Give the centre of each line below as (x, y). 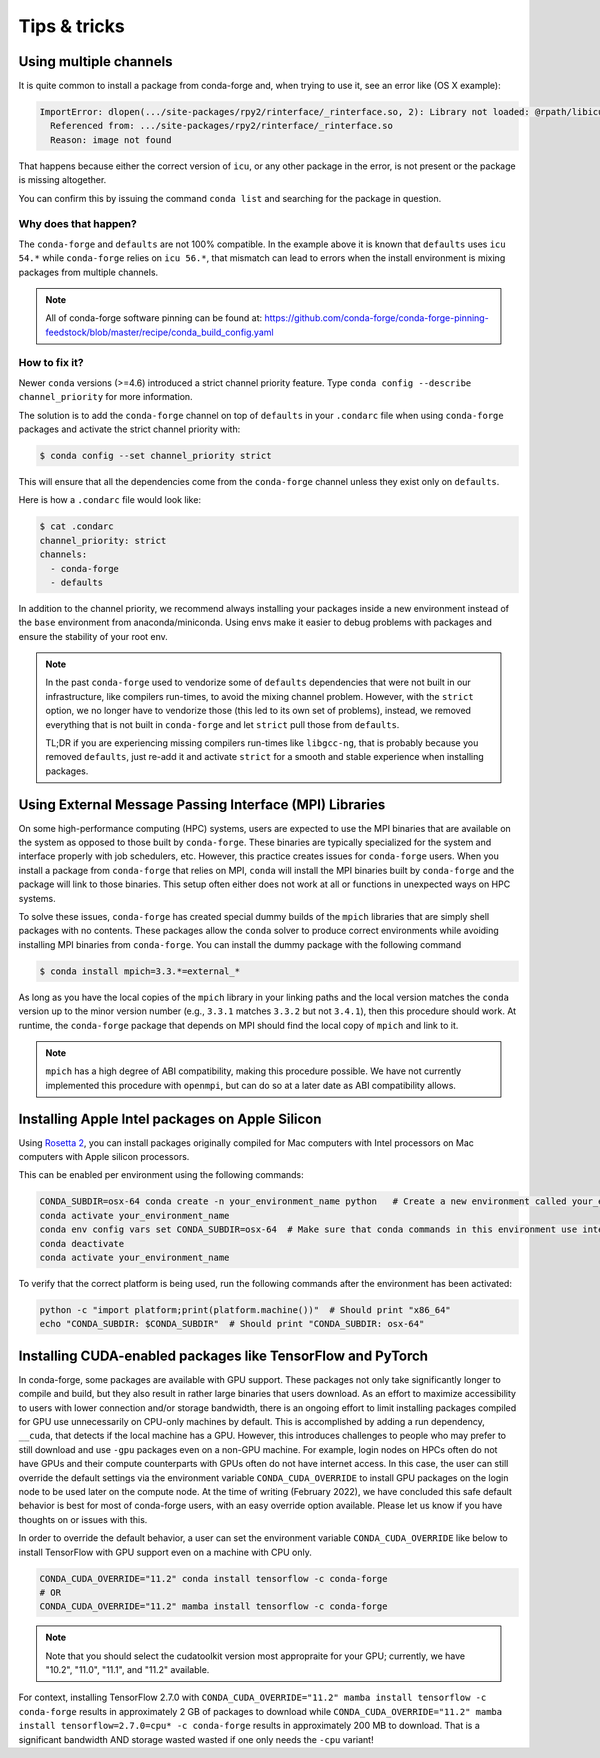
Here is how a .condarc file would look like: (110, 500)
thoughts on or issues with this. (83, 1519)
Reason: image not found (111, 139)
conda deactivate (82, 1243)
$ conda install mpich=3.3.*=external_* (139, 971)
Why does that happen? (77, 224)
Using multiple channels (95, 61)
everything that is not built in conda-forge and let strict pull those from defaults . (222, 724)
